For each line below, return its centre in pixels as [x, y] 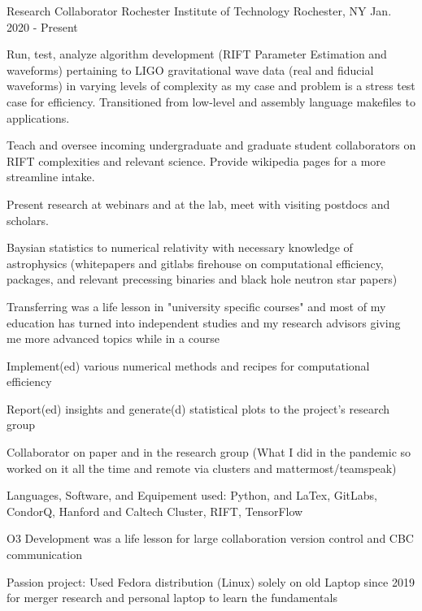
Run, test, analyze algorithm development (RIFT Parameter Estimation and [197, 54]
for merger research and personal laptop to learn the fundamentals [172, 598]
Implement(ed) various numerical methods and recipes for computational [188, 365]
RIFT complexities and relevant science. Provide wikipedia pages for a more [196, 160]
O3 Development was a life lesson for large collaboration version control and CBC [210, 538]
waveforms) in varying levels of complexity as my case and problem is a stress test [211, 86]
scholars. [28, 220]
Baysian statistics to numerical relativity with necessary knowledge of [180, 247]
